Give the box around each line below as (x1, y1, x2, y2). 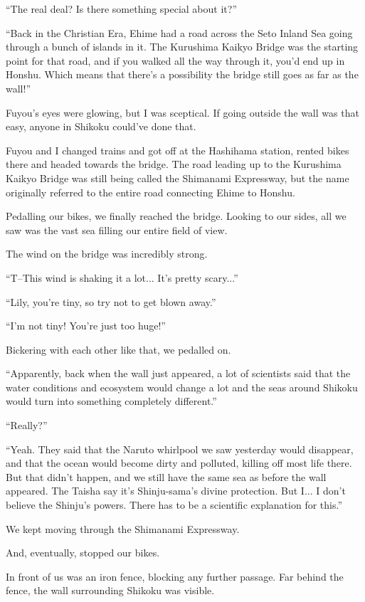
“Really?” (6, 418, 48, 433)
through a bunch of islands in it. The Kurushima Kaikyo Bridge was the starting (6, 39, 359, 54)
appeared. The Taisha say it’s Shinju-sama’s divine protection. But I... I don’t (6, 483, 346, 498)
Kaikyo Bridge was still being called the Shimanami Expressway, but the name (6, 170, 349, 185)
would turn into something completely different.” (6, 394, 217, 408)
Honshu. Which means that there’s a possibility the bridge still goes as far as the (6, 67, 359, 82)
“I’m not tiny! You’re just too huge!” (6, 318, 166, 333)
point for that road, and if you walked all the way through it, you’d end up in (6, 53, 345, 68)
